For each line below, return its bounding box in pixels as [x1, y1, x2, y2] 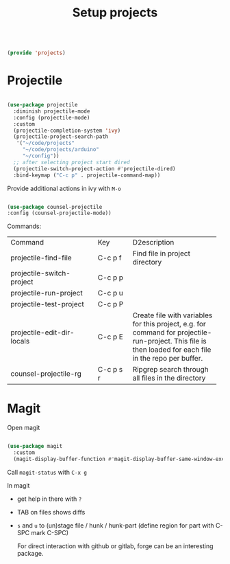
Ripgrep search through [132, 365, 209, 374]
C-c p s [97, 365, 123, 374]
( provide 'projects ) [7, 49, 66, 56]
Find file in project [132, 249, 190, 258]
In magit [7, 481, 30, 489]
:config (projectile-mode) [13, 114, 90, 121]
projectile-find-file [10, 253, 72, 262]
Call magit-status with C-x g [7, 468, 88, 476]
